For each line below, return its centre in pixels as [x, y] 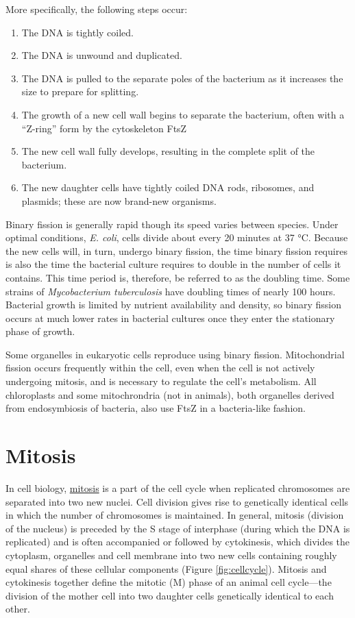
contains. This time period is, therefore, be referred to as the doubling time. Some [178, 277]
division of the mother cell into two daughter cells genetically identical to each [170, 595]
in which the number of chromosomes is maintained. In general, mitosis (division [175, 515]
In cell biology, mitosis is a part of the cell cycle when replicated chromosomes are [178, 487]
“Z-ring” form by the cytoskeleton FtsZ [104, 128]
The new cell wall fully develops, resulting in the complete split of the [168, 151]
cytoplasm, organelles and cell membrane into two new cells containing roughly [171, 555]
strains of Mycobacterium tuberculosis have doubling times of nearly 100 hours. [171, 291]
